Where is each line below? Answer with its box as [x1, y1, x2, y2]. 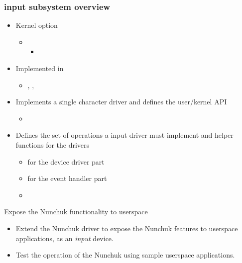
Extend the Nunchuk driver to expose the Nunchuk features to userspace [15, 223, 238, 233]
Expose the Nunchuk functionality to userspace [4, 206, 148, 217]
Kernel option [15, 20, 58, 30]
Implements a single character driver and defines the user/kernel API [15, 96, 227, 107]
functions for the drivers [15, 139, 90, 150]
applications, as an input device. [15, 233, 114, 243]
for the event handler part [27, 173, 107, 183]
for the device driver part [27, 156, 105, 167]
